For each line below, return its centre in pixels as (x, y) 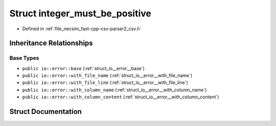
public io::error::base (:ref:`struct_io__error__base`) (84, 68)
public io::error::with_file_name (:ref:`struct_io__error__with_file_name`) (107, 76)
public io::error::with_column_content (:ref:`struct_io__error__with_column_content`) (121, 97)
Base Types (24, 58)
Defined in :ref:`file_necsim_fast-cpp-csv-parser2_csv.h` (82, 29)
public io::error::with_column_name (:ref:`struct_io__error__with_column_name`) (114, 90)
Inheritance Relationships (51, 43)
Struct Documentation (45, 112)
